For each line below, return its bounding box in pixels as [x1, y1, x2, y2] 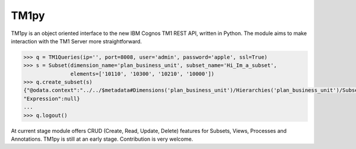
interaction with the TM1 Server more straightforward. [11, 37, 142, 45]
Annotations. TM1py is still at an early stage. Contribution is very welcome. [11, 135, 193, 142]
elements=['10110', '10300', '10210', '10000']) [70, 70, 215, 77]
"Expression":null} [23, 95, 80, 102]
